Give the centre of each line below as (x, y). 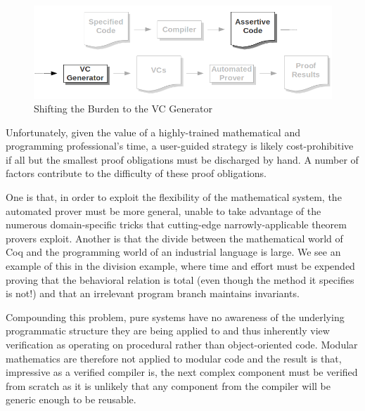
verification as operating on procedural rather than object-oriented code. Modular (182, 344)
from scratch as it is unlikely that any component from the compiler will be (168, 385)
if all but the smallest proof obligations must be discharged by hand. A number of (182, 159)
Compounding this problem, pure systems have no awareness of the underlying (175, 317)
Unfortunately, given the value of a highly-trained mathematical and (153, 132)
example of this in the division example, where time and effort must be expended (180, 266)
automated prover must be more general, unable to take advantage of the (164, 210)
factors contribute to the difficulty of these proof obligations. (136, 173)
